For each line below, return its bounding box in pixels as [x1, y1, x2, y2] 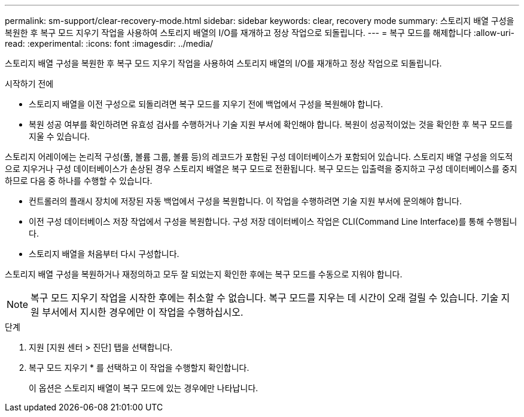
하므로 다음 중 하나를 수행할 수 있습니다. [5, 176, 153, 186]
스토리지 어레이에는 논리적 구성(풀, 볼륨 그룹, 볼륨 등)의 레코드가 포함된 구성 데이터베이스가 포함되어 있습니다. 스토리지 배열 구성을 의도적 [5, 152, 513, 162]
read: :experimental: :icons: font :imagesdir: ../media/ [5, 38, 214, 49]
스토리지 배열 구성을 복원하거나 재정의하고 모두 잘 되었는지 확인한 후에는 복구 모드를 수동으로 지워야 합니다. [5, 269, 403, 279]
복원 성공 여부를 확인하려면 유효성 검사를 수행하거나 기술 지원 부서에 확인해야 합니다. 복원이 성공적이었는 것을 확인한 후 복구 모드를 [29, 119, 513, 129]
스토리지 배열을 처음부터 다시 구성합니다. [29, 249, 179, 259]
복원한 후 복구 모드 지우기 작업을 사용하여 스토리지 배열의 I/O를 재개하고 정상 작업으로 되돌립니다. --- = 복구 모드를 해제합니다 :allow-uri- [5, 28, 515, 38]
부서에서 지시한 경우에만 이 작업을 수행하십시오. [42, 306, 243, 318]
